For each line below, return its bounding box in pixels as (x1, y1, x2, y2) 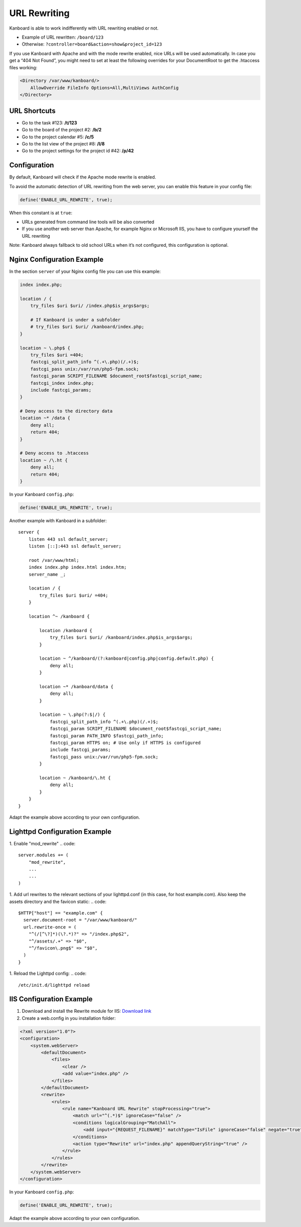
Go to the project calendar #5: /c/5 (22, 133, 94, 140)
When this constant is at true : (9, 210, 73, 216)
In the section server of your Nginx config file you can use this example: (9, 268, 161, 274)
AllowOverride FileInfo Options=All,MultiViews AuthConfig (30, 85, 179, 90)
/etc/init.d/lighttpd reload (18, 982, 90, 988)
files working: (9, 64, 38, 70)
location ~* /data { (20, 415, 70, 421)
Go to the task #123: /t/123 (22, 119, 77, 125)
